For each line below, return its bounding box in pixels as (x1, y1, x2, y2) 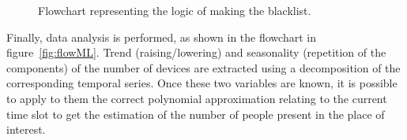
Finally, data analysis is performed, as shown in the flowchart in (6, 28, 316, 45)
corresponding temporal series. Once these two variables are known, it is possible (6, 75, 398, 91)
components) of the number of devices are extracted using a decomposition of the (6, 59, 401, 76)
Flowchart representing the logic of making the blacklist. (38, 2, 311, 18)
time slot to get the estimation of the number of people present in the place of (6, 105, 385, 122)
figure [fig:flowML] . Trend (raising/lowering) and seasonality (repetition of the (6, 44, 386, 61)
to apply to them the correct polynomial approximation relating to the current (6, 90, 387, 106)
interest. (6, 121, 46, 138)
